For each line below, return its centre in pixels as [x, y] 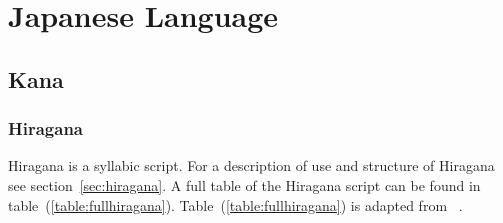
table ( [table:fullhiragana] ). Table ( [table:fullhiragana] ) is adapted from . [235, 204]
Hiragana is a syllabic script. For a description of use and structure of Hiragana [251, 165]
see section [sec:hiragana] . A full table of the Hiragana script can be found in [244, 184]
